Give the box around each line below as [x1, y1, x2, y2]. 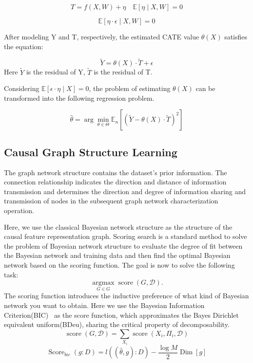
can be [195, 83, 215, 93]
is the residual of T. [94, 67, 153, 77]
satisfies [224, 32, 248, 41]
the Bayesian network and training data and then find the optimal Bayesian [4, 250, 231, 260]
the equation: [4, 41, 43, 51]
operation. [4, 205, 34, 215]
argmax [92, 279, 115, 287]
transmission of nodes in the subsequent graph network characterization [4, 196, 218, 206]
